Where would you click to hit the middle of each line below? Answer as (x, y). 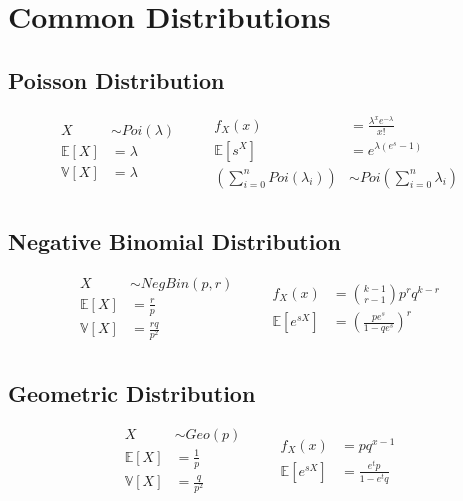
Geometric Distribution (132, 392)
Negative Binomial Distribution (174, 241)
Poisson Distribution (116, 79)
